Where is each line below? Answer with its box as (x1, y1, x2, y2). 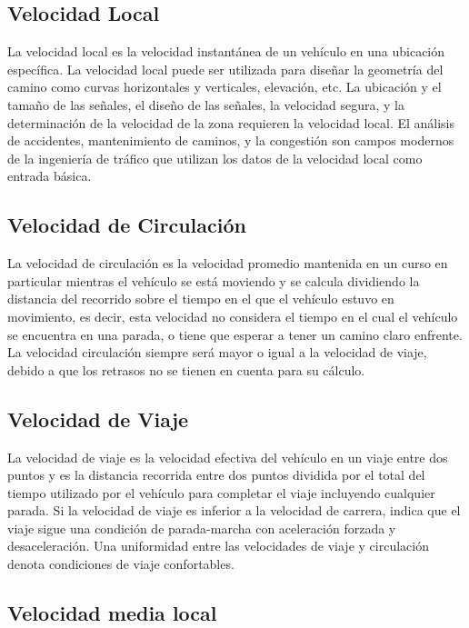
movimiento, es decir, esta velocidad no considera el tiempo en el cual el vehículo (7, 306, 458, 325)
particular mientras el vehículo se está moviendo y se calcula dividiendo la (7, 271, 420, 290)
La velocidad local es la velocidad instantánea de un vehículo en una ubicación (7, 42, 445, 61)
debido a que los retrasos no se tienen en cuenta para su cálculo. (7, 360, 365, 379)
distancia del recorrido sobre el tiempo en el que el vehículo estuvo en (7, 289, 394, 308)
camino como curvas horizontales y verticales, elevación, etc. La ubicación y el (7, 77, 442, 96)
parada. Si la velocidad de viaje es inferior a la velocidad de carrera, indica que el (7, 501, 461, 520)
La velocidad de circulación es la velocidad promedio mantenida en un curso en (7, 254, 448, 273)
